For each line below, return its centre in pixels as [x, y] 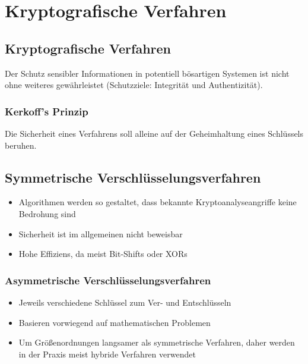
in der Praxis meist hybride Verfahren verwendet [107, 354]
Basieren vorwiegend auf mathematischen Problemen [115, 322]
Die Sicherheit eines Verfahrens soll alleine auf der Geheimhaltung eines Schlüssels [154, 133]
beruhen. [21, 145]
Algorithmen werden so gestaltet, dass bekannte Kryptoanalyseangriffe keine [158, 202]
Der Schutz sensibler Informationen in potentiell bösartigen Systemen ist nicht [147, 73]
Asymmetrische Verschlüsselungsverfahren [108, 280]
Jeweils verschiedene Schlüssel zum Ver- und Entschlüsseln [125, 302]
